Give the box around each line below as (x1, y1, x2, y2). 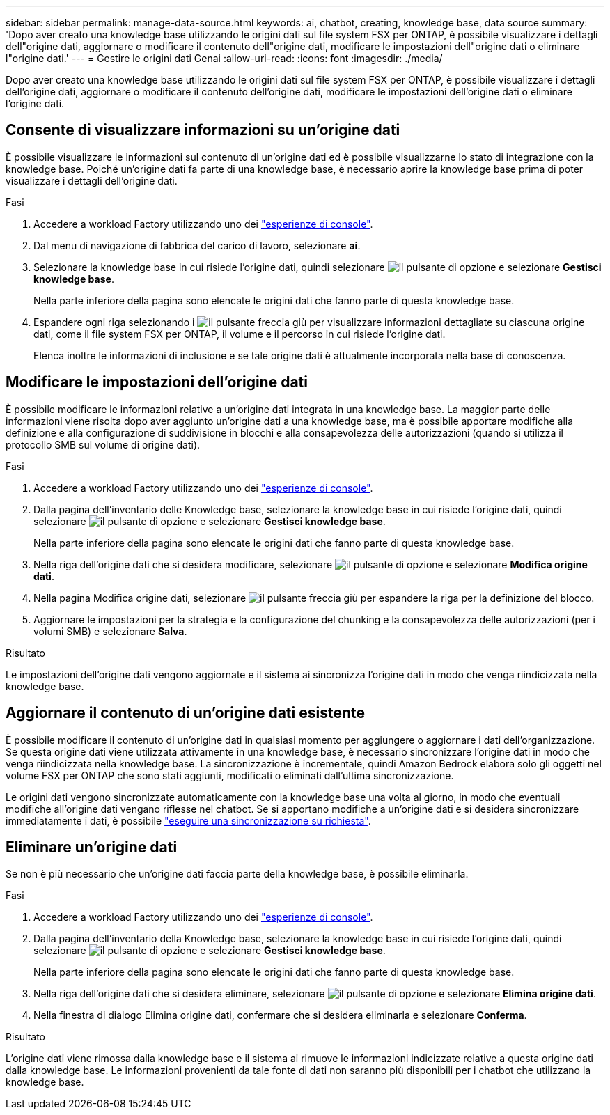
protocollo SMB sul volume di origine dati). (6, 438, 201, 451)
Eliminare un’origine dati (6, 838, 178, 856)
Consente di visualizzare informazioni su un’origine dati (6, 121, 400, 139)
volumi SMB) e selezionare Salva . (33, 625, 187, 637)
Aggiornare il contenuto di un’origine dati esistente (6, 704, 365, 722)
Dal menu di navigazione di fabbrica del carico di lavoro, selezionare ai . (33, 239, 361, 251)
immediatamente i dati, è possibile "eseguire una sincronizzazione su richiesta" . (6, 814, 371, 827)
